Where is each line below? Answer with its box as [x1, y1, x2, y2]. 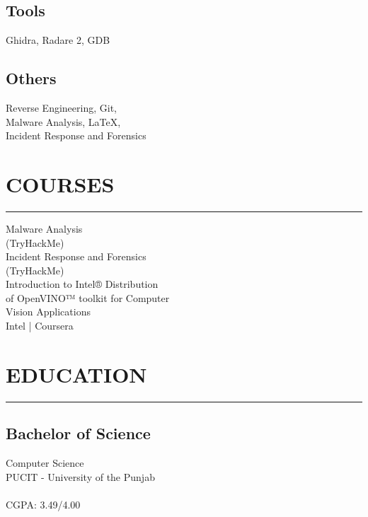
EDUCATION [6, 359, 147, 388]
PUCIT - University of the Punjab [6, 469, 155, 484]
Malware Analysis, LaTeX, [6, 114, 121, 129]
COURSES [6, 169, 115, 198]
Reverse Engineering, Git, [6, 100, 117, 115]
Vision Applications [6, 304, 91, 319]
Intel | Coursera [6, 318, 74, 333]
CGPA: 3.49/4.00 [6, 496, 81, 511]
